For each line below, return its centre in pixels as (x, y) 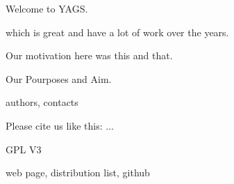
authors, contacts (42, 102)
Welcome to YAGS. (47, 8)
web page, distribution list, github (78, 172)
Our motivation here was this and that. (89, 55)
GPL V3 (24, 149)
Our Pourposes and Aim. (59, 78)
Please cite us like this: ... (60, 125)
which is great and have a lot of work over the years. (117, 32)
